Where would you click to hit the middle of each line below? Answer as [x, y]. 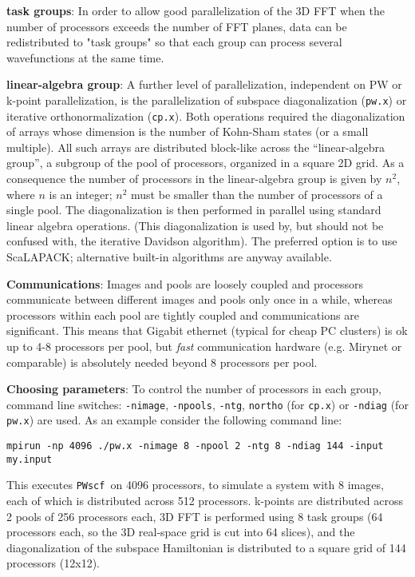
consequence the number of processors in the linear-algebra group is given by [194, 179]
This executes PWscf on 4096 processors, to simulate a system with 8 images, [195, 485]
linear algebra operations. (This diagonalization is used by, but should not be [195, 225]
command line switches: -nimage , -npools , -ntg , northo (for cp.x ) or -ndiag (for [207, 404]
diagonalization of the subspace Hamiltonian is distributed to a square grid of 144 [206, 547]
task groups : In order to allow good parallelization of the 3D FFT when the [196, 10]
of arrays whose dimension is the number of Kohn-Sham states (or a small [188, 131]
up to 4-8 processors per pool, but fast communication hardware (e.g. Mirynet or [204, 346]
